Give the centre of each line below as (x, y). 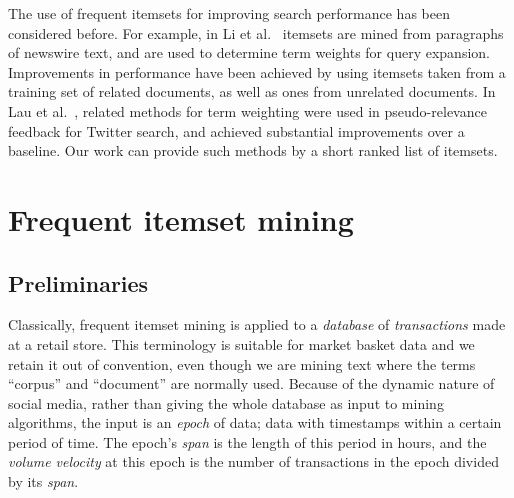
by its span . (43, 481)
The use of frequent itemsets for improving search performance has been (229, 13)
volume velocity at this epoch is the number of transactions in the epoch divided (253, 461)
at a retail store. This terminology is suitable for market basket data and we (241, 343)
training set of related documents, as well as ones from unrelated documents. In (252, 91)
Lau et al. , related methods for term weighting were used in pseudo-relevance (247, 110)
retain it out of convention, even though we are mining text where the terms (242, 363)
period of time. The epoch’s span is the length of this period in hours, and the (247, 441)
